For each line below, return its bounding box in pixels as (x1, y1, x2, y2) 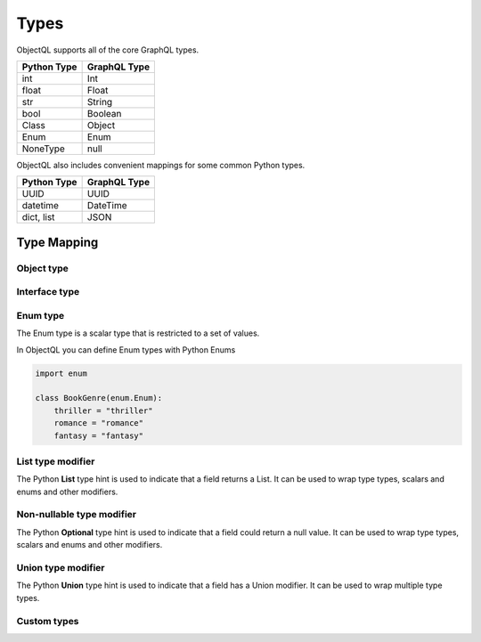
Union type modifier (16, 561, 106, 573)
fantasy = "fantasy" (53, 430, 144, 441)
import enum (35, 368, 88, 378)
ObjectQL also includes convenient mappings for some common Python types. (16, 159, 306, 170)
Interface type (16, 286, 80, 298)
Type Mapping (16, 234, 99, 249)
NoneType (21, 142, 66, 155)
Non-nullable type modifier (16, 508, 137, 521)
